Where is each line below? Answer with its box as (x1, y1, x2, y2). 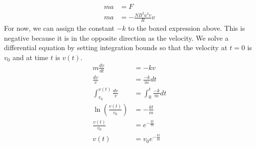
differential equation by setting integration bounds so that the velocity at (4, 42, 228, 53)
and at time (12, 52, 48, 62)
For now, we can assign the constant (4, 22, 115, 33)
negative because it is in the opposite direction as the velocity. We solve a (4, 32, 229, 43)
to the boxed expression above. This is (128, 22, 245, 33)
